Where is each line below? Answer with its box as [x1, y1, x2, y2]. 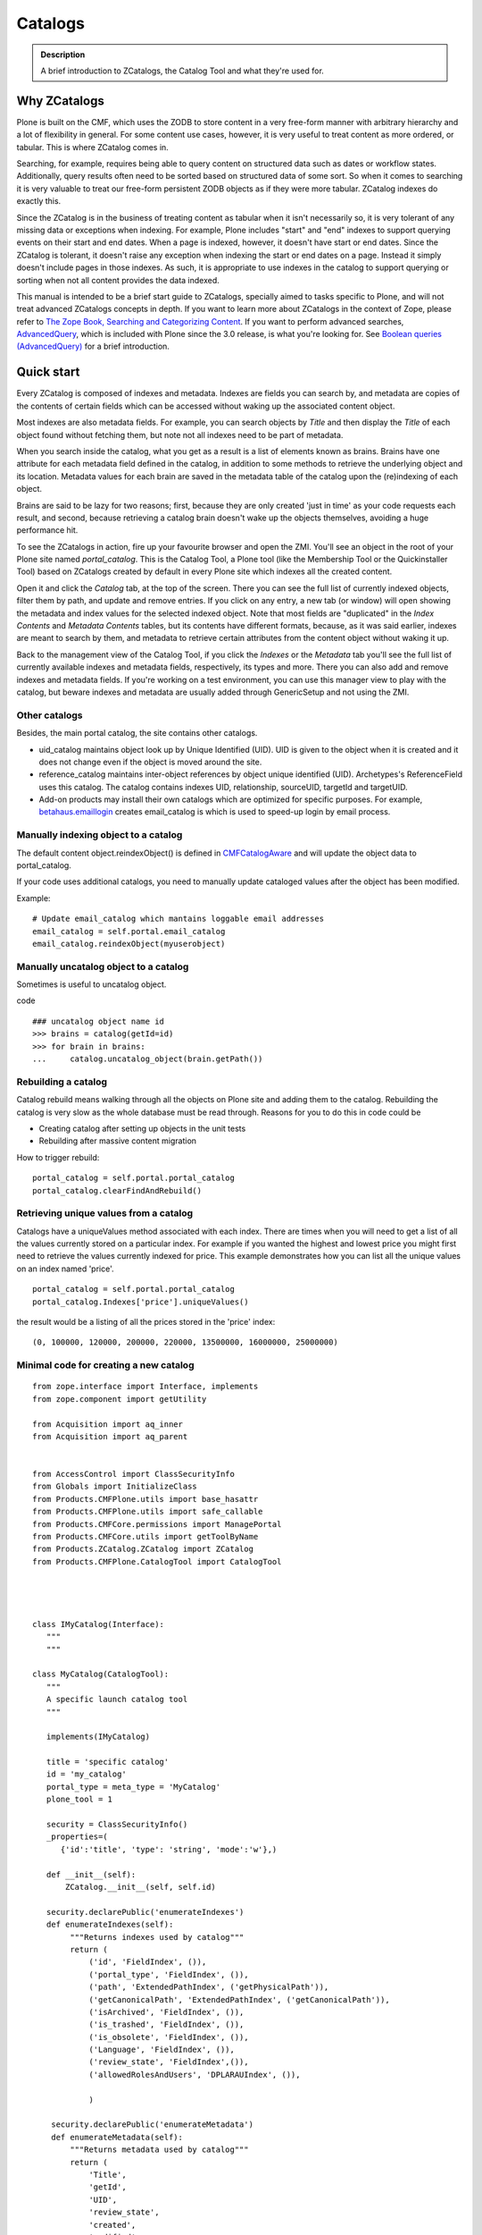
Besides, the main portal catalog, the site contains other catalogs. [16, 728, 258, 738]
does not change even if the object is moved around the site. [38, 756, 262, 767]
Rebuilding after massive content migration [38, 1135, 196, 1146]
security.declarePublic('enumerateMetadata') [50, 2120, 254, 2130]
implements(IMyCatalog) [46, 1732, 151, 1742]
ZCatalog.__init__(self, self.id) [65, 1882, 216, 1892]
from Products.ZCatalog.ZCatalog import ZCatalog [32, 1544, 254, 1555]
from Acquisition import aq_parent [32, 1431, 188, 1441]
